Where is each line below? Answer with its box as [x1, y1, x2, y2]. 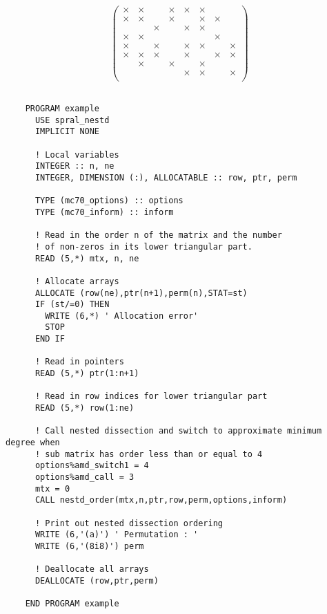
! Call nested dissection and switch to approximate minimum [34, 426, 322, 436]
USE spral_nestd [34, 115, 110, 125]
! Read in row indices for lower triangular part [34, 391, 268, 402]
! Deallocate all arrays [34, 564, 149, 575]
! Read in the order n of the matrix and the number [34, 230, 282, 241]
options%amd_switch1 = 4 [34, 461, 149, 471]
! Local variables [34, 149, 119, 160]
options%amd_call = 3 [34, 472, 135, 482]
